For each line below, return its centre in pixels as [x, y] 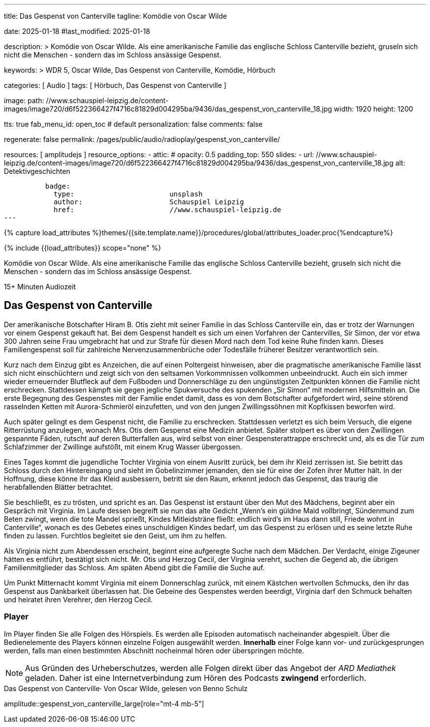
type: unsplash [128, 194]
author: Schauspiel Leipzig [149, 202]
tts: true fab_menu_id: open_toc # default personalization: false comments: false [134, 124]
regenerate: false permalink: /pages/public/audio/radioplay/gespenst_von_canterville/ [142, 139]
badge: [58, 186]
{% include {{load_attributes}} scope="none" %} [83, 248]
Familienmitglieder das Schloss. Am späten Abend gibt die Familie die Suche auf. [134, 567]
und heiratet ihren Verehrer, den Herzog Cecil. [78, 599]
